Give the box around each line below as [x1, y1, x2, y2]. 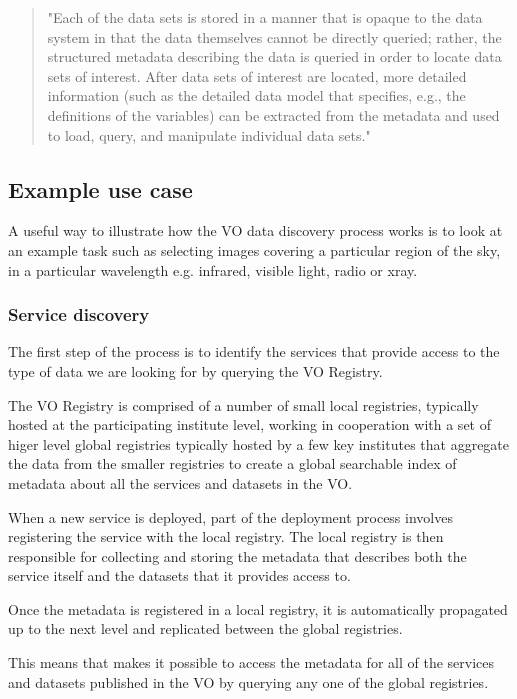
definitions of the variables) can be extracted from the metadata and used [47, 104, 500, 125]
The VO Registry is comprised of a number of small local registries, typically [8, 394, 479, 415]
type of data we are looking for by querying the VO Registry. [8, 360, 383, 381]
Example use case [8, 173, 193, 204]
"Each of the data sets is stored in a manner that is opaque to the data [47, 7, 483, 27]
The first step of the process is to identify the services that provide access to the [8, 341, 500, 362]
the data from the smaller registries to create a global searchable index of [8, 453, 457, 474]
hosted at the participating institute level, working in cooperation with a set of [8, 414, 491, 435]
